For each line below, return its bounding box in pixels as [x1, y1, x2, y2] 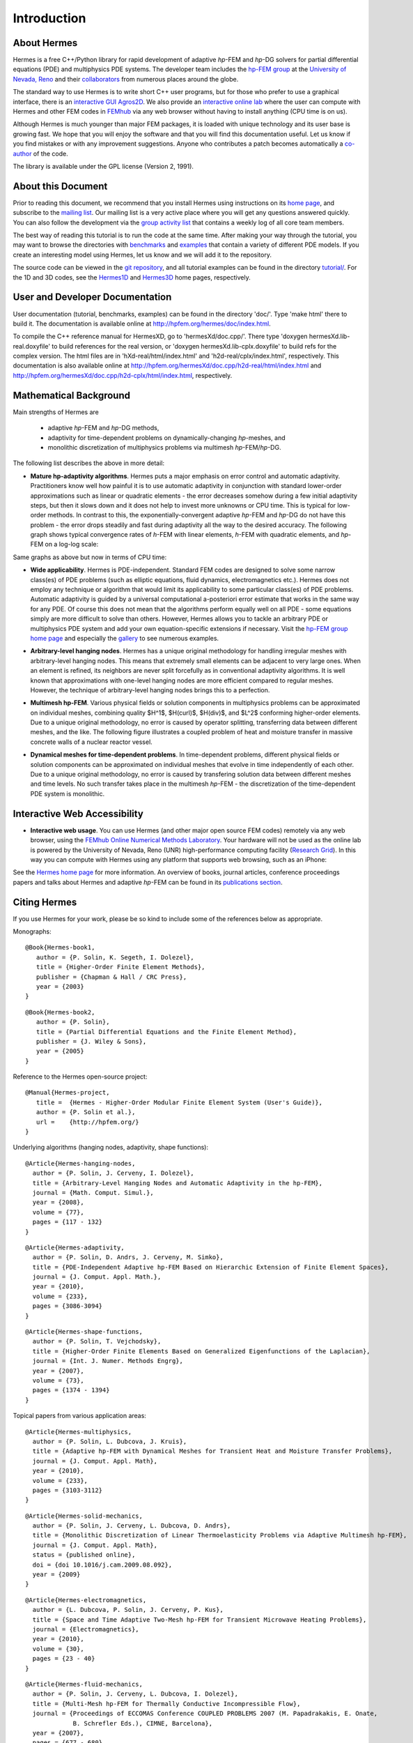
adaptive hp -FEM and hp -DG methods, [47, 424, 159, 432]
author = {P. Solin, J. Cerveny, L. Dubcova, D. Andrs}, [32, 1522, 231, 1530]
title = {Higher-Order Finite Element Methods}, [36, 963, 205, 971]
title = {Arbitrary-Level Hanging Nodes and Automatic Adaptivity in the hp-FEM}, [32, 1179, 323, 1187]
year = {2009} [32, 1571, 81, 1578]
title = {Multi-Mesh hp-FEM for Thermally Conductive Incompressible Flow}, [32, 1700, 301, 1707]
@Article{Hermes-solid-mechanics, [25, 1512, 143, 1520]
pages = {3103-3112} [32, 1486, 103, 1494]
